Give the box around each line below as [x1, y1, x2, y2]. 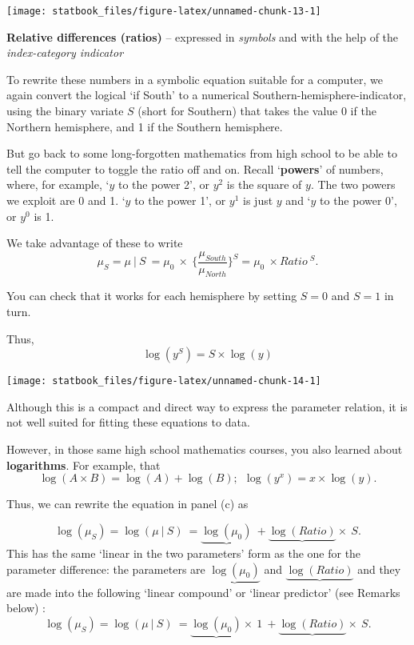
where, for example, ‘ [6, 176, 109, 193]
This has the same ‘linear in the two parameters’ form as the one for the [6, 545, 361, 562]
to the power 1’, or [134, 192, 226, 208]
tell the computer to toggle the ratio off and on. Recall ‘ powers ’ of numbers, [6, 160, 384, 177]
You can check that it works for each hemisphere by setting [6, 287, 297, 304]
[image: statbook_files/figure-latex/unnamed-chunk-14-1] [6, 375, 321, 387]
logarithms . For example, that [6, 456, 161, 473]
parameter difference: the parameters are [6, 560, 205, 577]
